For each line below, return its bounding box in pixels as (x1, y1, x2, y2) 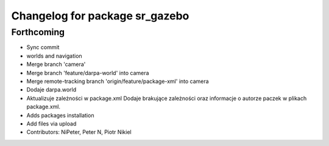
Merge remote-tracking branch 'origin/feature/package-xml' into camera (26, 78, 210, 85)
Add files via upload (26, 120, 77, 127)
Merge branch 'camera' (26, 61, 86, 68)
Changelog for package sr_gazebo (11, 9, 189, 22)
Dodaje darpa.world (26, 86, 76, 93)
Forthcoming (11, 27, 65, 38)
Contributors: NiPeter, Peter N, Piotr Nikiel (26, 128, 132, 136)
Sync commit (26, 44, 60, 51)
